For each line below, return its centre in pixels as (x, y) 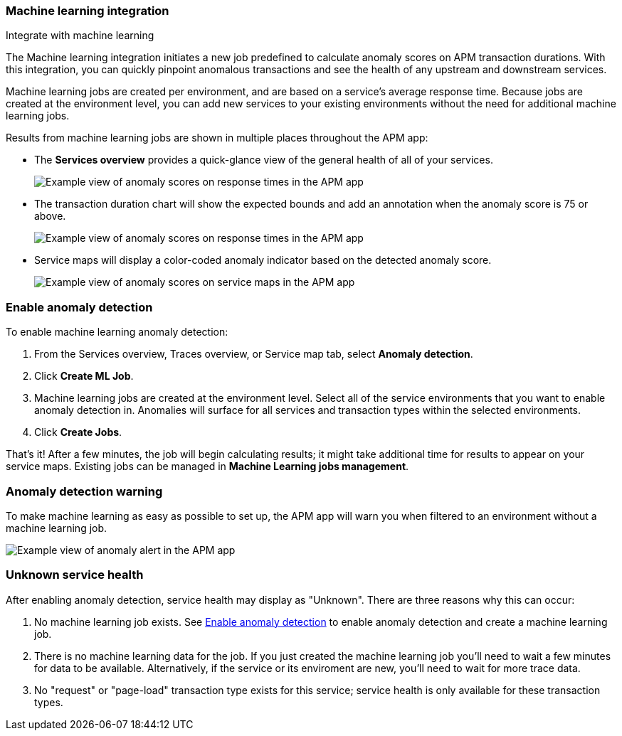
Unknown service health (75, 575)
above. (50, 216)
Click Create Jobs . (78, 432)
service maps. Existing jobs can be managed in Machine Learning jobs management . (207, 466)
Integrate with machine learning (80, 36)
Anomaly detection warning (84, 491)
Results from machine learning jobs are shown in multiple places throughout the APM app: (217, 138)
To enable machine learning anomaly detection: (117, 332)
